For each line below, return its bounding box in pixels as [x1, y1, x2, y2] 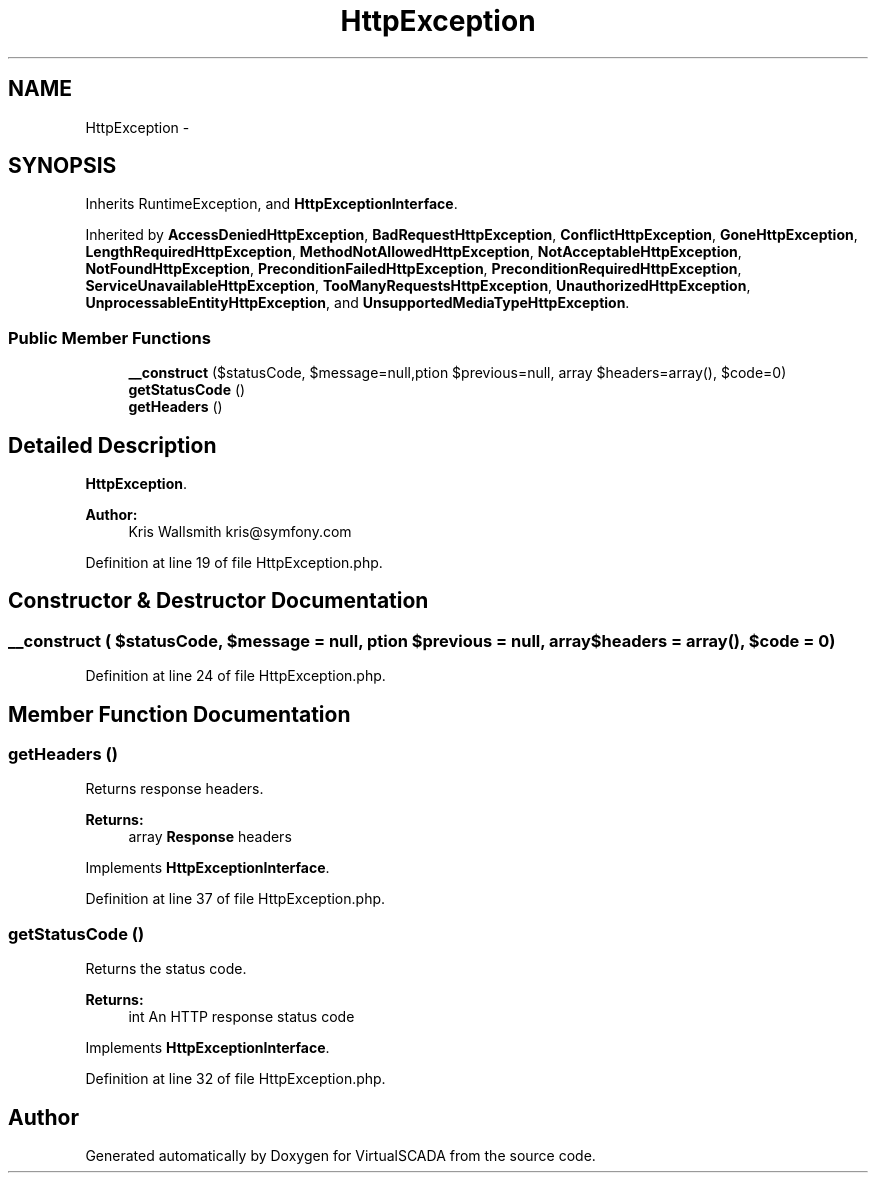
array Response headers [128, 828, 292, 846]
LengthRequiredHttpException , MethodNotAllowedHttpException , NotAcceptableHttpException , [85, 243, 742, 261]
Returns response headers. [85, 780, 264, 798]
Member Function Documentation [8, 701, 351, 727]
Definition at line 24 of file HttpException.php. [85, 667, 386, 685]
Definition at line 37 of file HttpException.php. [85, 890, 386, 908]
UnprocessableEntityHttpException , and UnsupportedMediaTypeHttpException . [85, 294, 630, 312]
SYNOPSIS [8, 153, 117, 179]
